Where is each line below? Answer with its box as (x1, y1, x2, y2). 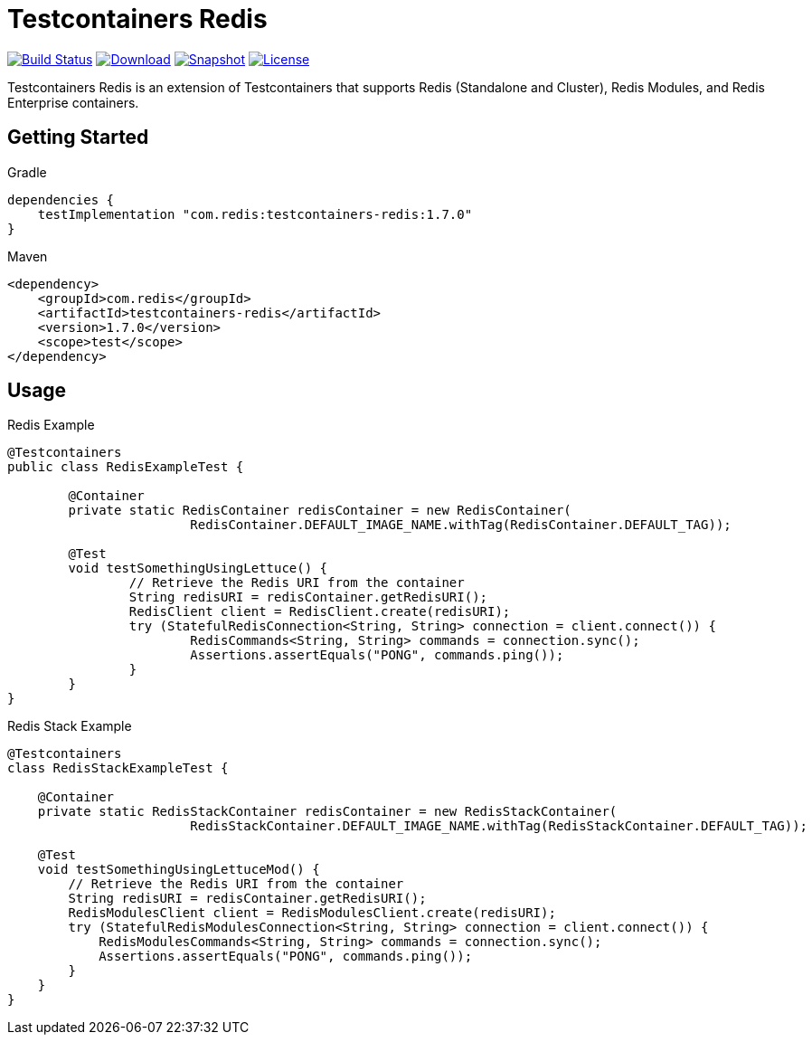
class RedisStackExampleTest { (7, 761, 229, 776)
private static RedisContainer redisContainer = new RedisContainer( (68, 503, 571, 518)
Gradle (7, 164, 47, 180)
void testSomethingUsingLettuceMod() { (37, 862, 320, 877)
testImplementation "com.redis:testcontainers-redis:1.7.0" (37, 206, 473, 222)
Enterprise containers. (7, 94, 139, 110)
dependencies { (7, 192, 115, 207)
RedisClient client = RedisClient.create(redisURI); (128, 604, 511, 620)
